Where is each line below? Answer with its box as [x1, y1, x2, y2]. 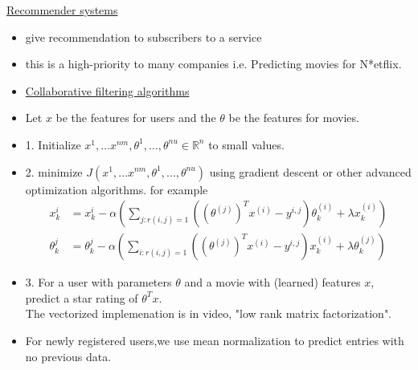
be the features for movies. [228, 109, 359, 126]
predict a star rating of [25, 289, 138, 306]
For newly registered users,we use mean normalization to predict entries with [25, 332, 404, 348]
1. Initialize [25, 136, 81, 152]
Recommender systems [6, 2, 118, 18]
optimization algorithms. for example [25, 181, 208, 197]
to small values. [208, 136, 285, 152]
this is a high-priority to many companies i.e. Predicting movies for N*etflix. [25, 55, 402, 72]
